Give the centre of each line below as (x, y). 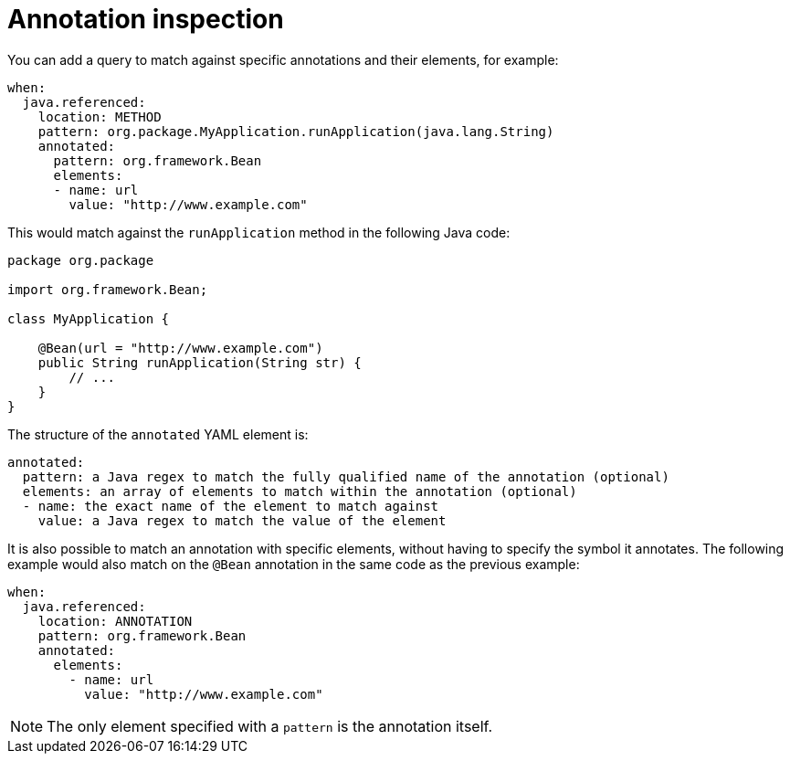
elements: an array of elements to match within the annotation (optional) (300, 491)
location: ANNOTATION (115, 621)
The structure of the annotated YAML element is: (158, 434)
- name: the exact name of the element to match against (231, 506)
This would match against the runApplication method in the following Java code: (259, 232)
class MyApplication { (89, 318)
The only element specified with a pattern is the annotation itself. (270, 726)
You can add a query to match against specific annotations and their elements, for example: (283, 59)
